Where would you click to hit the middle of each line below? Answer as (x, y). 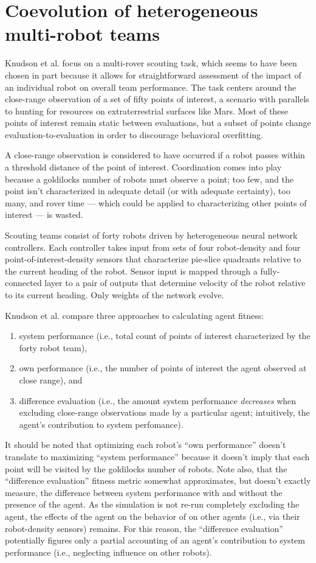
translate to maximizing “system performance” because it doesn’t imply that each (157, 456)
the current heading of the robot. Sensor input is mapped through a (131, 271)
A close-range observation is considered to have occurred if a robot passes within (155, 155)
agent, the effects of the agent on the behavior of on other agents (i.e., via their (153, 516)
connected (23, 283)
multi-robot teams (82, 34)
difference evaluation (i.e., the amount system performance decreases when (158, 400)
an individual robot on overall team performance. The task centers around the (151, 87)
